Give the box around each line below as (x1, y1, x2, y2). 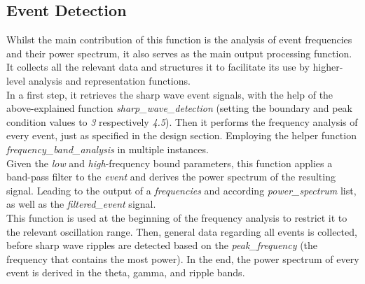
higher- (312, 59, 343, 74)
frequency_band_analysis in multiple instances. (6, 141, 209, 156)
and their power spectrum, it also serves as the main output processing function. (6, 45, 352, 60)
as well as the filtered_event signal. (6, 197, 156, 211)
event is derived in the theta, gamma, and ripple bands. (6, 265, 245, 280)
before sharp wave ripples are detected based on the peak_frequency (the (6, 238, 318, 253)
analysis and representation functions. (28, 73, 191, 87)
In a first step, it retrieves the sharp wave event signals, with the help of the (6, 87, 333, 101)
